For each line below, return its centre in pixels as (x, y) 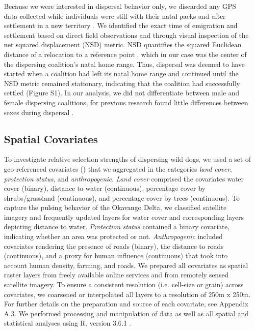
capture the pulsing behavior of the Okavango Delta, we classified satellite (115, 207)
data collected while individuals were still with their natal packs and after (115, 15)
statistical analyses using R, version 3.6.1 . (68, 323)
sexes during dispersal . (39, 112)
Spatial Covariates (51, 138)
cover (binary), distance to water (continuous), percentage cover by (105, 188)
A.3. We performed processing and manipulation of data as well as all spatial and (127, 313)
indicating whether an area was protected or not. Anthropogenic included (114, 236)
